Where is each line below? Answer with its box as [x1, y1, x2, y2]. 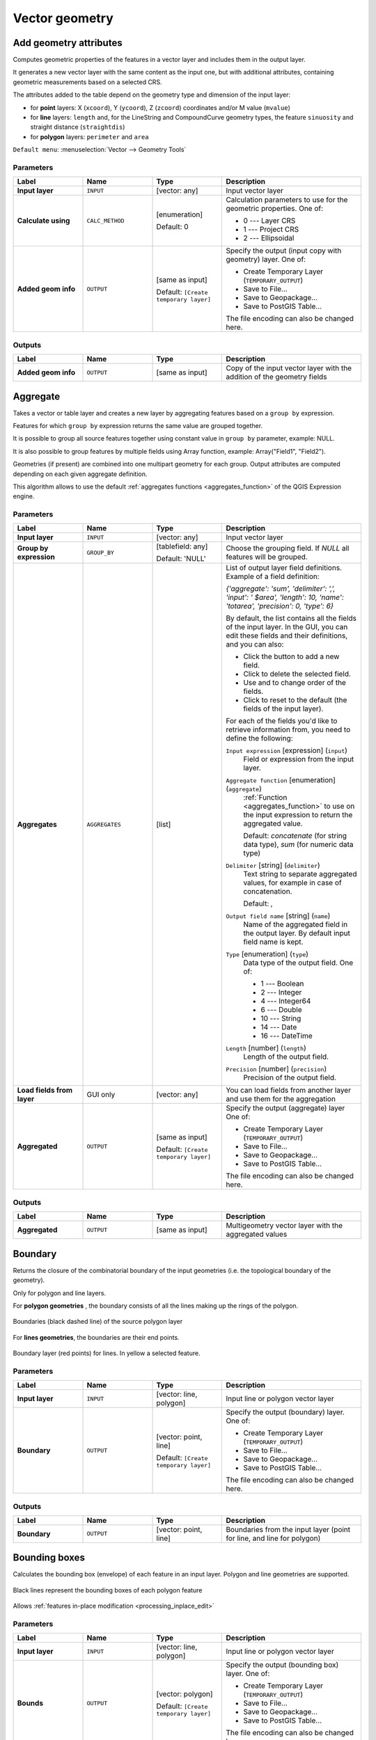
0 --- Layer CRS [243, 216, 296, 226]
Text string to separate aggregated [243, 869, 357, 879]
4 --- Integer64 [260, 996, 311, 1006]
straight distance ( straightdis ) [30, 122, 125, 132]
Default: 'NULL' [156, 554, 206, 564]
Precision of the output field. [243, 1073, 337, 1082]
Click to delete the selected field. [243, 669, 352, 679]
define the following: [226, 734, 293, 743]
